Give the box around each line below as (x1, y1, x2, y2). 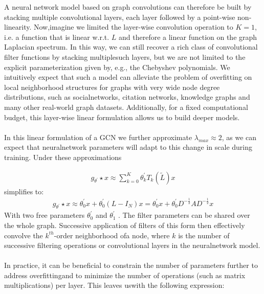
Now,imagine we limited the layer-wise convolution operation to (34, 21, 233, 32)
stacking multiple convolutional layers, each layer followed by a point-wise (4, 11, 235, 22)
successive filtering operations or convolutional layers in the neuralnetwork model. (4, 240, 260, 251)
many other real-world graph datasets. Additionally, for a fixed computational (4, 101, 248, 112)
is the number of (178, 230, 230, 240)
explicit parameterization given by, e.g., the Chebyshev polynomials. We (4, 61, 230, 72)
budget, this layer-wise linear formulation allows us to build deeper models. (4, 111, 240, 122)
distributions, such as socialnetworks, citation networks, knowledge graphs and (4, 92, 250, 102)
